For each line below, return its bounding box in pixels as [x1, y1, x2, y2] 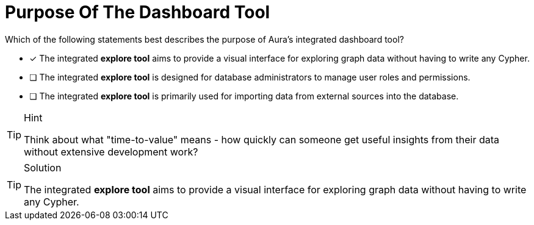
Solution [24, 161, 62, 174]
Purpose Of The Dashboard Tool [5, 2, 270, 23]
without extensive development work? [24, 145, 198, 158]
